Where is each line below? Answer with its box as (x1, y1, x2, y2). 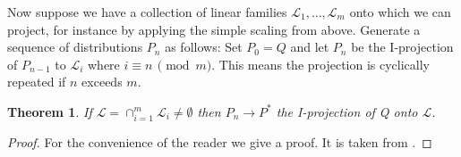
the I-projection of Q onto (276, 102, 418, 120)
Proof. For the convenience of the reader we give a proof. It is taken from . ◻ (7, 132, 432, 151)
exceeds (81, 72, 123, 91)
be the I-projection (351, 37, 454, 56)
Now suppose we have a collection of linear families (7, 3, 287, 21)
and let (290, 37, 329, 56)
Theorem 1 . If (7, 102, 92, 120)
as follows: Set (165, 37, 243, 56)
